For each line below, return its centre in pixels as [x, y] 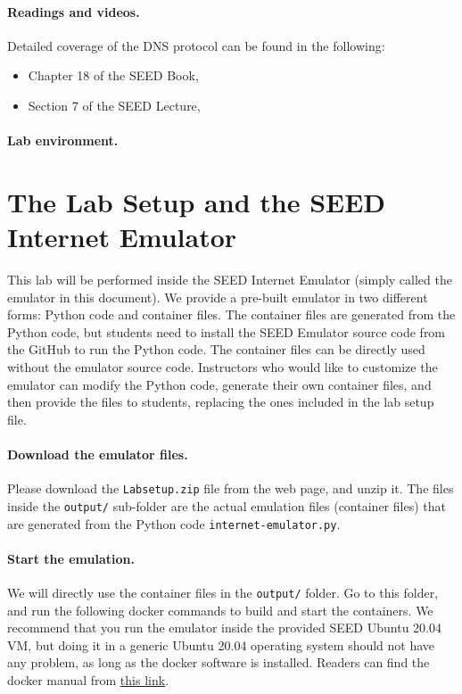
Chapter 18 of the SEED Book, [113, 75]
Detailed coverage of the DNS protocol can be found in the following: [196, 45]
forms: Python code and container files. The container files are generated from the [231, 314]
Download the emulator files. [98, 454]
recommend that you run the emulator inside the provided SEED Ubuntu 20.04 [224, 628]
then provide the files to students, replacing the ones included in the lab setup [221, 402]
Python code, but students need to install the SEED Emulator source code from [227, 331]
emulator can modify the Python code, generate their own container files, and [219, 384]
